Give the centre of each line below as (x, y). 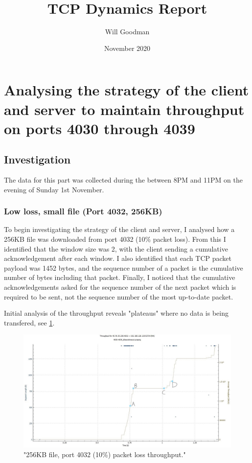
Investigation (37, 159)
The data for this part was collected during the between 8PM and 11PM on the (123, 180)
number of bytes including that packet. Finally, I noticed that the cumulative (120, 277)
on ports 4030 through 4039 (100, 128)
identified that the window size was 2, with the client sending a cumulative (116, 248)
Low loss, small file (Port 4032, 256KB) (83, 211)
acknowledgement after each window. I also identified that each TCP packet (118, 258)
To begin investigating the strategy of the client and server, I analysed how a (119, 229)
